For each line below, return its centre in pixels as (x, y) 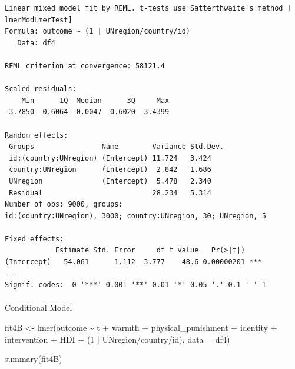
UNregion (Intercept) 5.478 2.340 (110, 181)
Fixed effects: (34, 239)
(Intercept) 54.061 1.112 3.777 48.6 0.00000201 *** (133, 262)
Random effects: (37, 135)
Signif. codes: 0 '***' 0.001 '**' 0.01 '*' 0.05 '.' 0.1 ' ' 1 (135, 285)
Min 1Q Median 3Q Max (95, 100)
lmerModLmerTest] (39, 20)
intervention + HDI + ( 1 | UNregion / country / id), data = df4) (117, 339)
